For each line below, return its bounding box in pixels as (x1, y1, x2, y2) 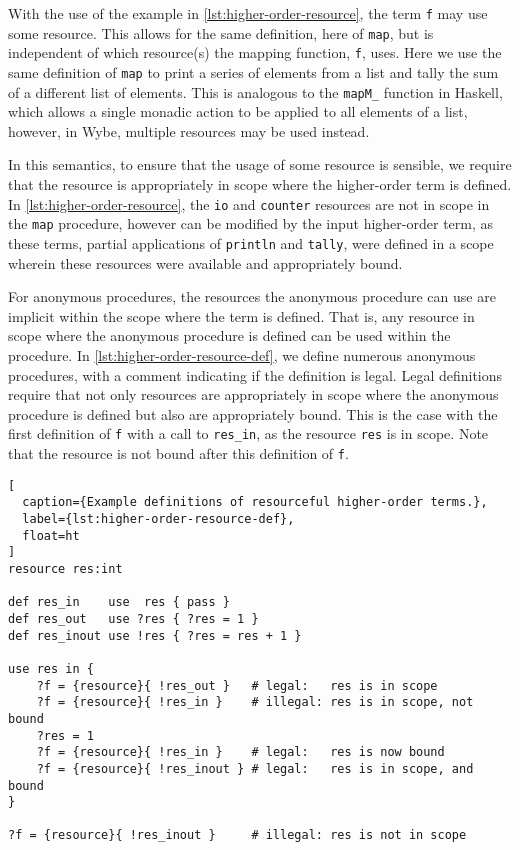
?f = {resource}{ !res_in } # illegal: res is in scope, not (36, 695, 474, 710)
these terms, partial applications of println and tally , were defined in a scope (8, 232, 494, 253)
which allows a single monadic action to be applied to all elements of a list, (8, 101, 468, 122)
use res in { (8, 661, 94, 676)
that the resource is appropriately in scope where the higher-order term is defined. (8, 174, 512, 195)
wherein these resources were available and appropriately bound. (8, 252, 403, 273)
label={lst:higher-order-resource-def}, (22, 512, 295, 526)
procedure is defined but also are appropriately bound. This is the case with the (8, 403, 498, 424)
